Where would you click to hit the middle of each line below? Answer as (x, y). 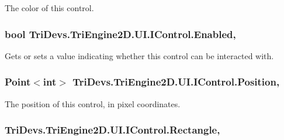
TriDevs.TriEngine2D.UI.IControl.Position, (176, 82)
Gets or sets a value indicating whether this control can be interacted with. (139, 55)
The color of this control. (49, 8)
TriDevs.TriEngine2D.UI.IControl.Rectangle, (112, 130)
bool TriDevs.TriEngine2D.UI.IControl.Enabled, (120, 34)
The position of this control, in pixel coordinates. (93, 103)
